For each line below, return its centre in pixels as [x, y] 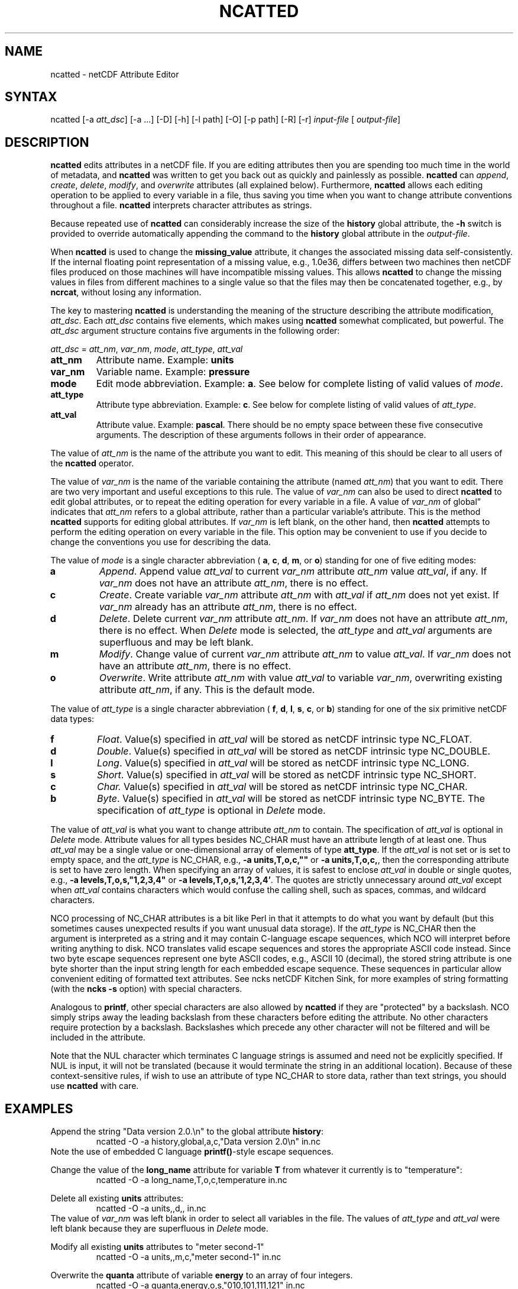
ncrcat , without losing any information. [126, 292]
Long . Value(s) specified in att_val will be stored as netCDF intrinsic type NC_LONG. [283, 763]
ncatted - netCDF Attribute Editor [115, 74]
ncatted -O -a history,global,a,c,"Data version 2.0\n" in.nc [208, 1142]
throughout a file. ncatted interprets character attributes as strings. [181, 205]
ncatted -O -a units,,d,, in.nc [151, 1209]
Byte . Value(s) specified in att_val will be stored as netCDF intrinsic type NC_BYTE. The [291, 799]
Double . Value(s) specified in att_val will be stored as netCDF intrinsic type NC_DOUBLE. [294, 751]
